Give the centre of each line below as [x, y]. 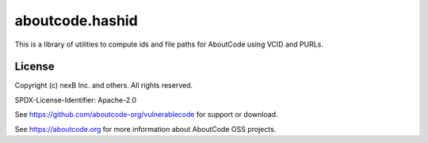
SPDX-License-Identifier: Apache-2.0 [76, 100]
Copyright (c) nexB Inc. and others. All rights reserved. [104, 85]
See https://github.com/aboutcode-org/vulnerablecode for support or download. [146, 115]
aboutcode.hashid [76, 21]
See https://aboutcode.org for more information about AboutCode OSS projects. [145, 129]
